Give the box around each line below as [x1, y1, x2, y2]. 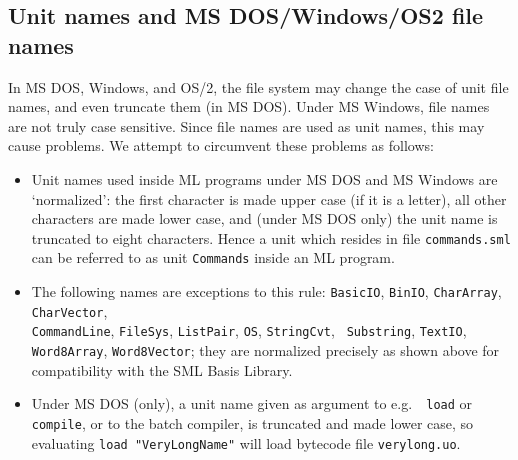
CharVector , [31, 300, 108, 321]
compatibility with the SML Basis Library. [31, 359, 293, 380]
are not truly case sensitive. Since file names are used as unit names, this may [8, 115, 485, 136]
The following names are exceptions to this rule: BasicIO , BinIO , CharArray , [31, 281, 502, 302]
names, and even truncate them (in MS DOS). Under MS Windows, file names [8, 96, 490, 117]
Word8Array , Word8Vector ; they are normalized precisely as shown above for [31, 340, 500, 361]
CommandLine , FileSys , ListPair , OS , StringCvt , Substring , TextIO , [31, 320, 467, 341]
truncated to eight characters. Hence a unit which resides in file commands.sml [31, 227, 511, 248]
